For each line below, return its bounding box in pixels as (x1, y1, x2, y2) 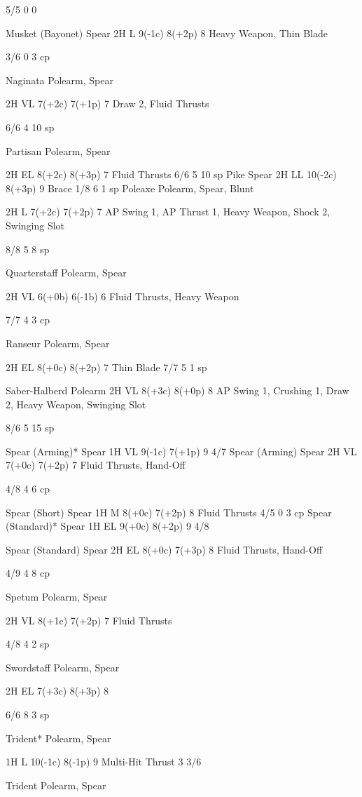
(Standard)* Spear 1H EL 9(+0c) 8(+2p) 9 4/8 (6, 518, 209, 533)
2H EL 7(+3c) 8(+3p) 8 (6, 683, 109, 698)
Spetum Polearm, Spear (6, 589, 108, 604)
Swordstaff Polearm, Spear (6, 659, 120, 674)
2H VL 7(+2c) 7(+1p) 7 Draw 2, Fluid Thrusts (6, 96, 209, 111)
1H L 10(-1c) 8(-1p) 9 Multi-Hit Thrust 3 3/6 (6, 754, 202, 769)
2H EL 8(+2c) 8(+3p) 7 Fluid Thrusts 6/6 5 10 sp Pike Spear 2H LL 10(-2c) (6, 167, 337, 182)
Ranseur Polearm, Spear (6, 335, 110, 350)
